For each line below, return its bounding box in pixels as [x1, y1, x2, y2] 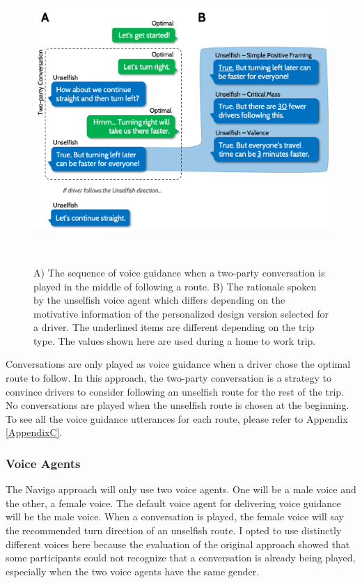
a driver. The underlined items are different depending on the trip [33, 320, 315, 334]
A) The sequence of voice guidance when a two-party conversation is [33, 265, 325, 279]
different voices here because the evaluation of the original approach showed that [6, 536, 350, 551]
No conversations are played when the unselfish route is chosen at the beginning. [6, 398, 349, 412]
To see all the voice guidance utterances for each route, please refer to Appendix [6, 411, 348, 426]
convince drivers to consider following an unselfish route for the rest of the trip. [6, 384, 345, 398]
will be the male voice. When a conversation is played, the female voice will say [6, 509, 344, 524]
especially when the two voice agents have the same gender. [6, 563, 260, 578]
